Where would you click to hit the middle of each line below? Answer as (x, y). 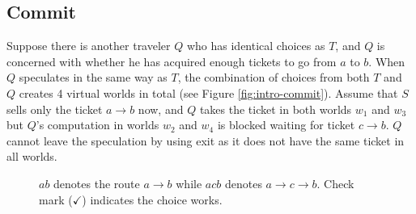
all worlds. (32, 156)
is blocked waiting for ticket (286, 125)
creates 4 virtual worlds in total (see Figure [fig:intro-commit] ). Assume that (208, 92)
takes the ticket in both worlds (276, 109)
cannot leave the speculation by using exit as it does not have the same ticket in (206, 140)
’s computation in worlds (98, 125)
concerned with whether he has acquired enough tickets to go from (172, 61)
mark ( (56, 199)
